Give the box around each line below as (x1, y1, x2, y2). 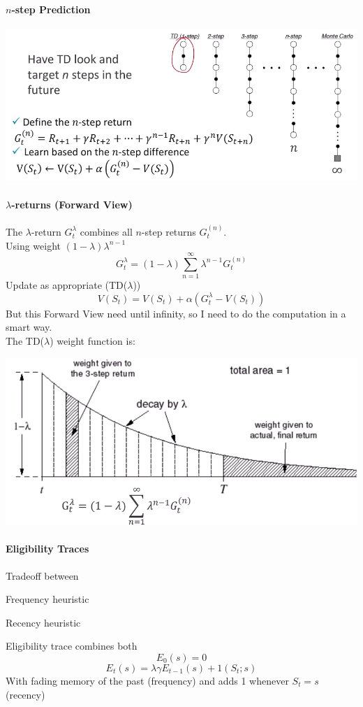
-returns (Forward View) (11, 197, 133, 211)
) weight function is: (50, 334, 135, 348)
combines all (80, 224, 133, 238)
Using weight (6, 238, 61, 252)
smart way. (6, 320, 52, 334)
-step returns (141, 224, 196, 238)
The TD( (6, 334, 45, 348)
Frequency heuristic (6, 592, 89, 606)
